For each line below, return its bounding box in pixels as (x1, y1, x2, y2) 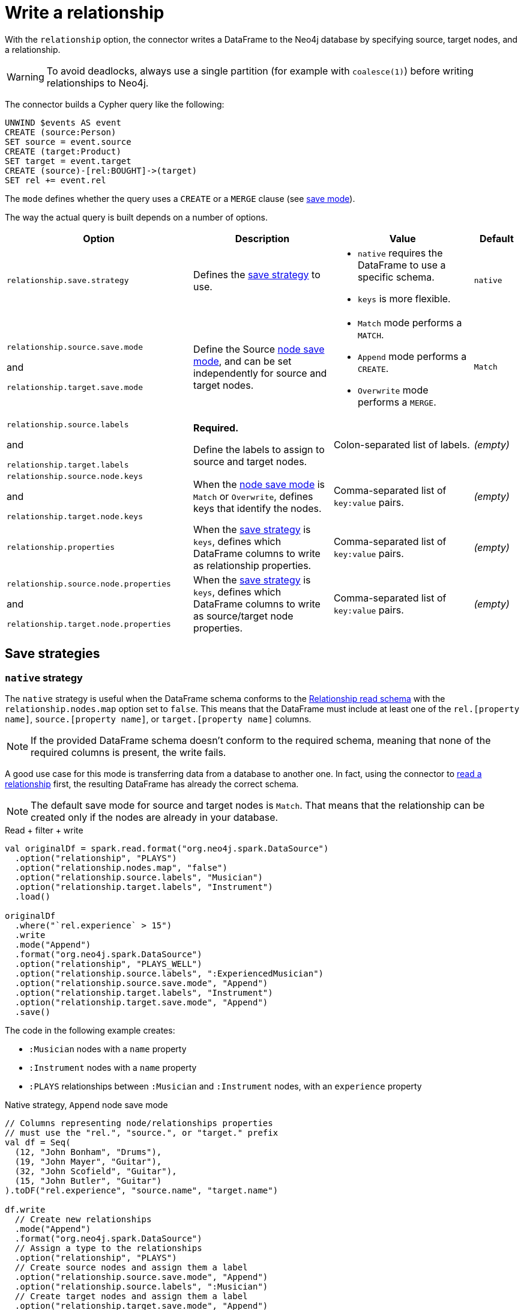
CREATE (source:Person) (5, 127, 116, 137)
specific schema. (357, 270, 435, 283)
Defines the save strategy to (193, 268, 321, 281)
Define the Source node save (193, 343, 325, 355)
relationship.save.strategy (7, 276, 129, 285)
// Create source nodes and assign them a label (14, 1262, 248, 1272)
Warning (7, 70, 44, 83)
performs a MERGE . (357, 395, 436, 408)
